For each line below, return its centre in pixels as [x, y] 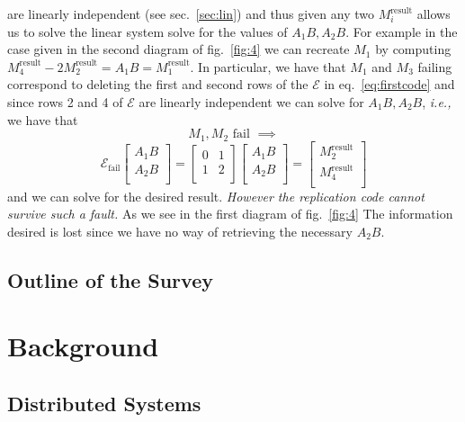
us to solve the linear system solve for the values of [148, 31]
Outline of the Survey [110, 279]
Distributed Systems [104, 403]
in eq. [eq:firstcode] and [389, 84]
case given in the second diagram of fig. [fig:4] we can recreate [179, 49]
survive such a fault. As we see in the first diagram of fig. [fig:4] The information [230, 214]
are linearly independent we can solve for [251, 101]
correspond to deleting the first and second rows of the [158, 84]
